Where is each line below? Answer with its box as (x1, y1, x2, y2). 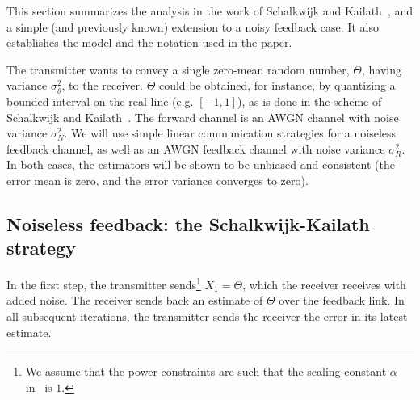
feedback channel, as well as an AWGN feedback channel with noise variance (6, 140, 385, 157)
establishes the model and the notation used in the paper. (6, 34, 292, 51)
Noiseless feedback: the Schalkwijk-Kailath (6, 211, 370, 236)
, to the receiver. (61, 77, 143, 94)
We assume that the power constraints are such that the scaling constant (25, 363, 387, 380)
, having (362, 61, 402, 78)
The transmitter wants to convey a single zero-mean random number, (6, 61, 350, 78)
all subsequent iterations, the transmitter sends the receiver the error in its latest (6, 307, 408, 324)
